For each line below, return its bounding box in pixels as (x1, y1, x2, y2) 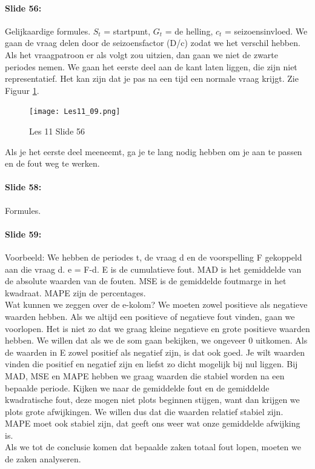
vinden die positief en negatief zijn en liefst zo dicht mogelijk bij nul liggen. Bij (5, 358, 298, 370)
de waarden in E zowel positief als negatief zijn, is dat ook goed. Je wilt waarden (5, 345, 305, 358)
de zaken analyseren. (5, 453, 81, 465)
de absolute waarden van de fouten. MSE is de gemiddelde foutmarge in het (5, 274, 287, 287)
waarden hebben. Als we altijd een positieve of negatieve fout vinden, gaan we (5, 310, 295, 322)
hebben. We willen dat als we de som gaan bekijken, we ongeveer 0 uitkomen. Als (5, 334, 308, 347)
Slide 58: (5, 181, 42, 193)
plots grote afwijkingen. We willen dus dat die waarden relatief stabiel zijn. (5, 405, 283, 417)
